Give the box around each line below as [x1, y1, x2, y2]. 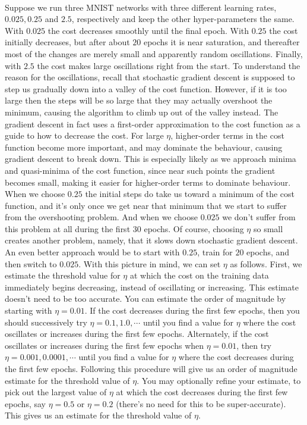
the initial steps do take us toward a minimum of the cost [85, 187, 295, 200]
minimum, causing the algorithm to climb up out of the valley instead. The [5, 105, 278, 118]
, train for [197, 246, 233, 258]
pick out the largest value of [5, 386, 107, 398]
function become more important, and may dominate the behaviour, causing [5, 140, 283, 153]
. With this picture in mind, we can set [78, 257, 221, 270]
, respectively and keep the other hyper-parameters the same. [71, 12, 295, 25]
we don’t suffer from [222, 211, 296, 223]
